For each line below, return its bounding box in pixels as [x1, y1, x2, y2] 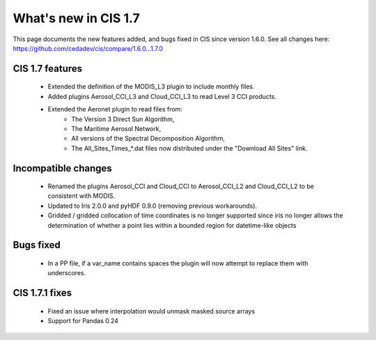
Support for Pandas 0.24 [47, 317, 118, 325]
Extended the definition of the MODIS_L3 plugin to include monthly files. [47, 82, 255, 91]
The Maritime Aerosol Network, [71, 124, 162, 132]
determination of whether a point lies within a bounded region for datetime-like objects [47, 221, 297, 229]
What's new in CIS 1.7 [13, 10, 140, 26]
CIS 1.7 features [13, 63, 83, 75]
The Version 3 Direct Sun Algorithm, [71, 115, 175, 123]
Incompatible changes [13, 162, 113, 174]
